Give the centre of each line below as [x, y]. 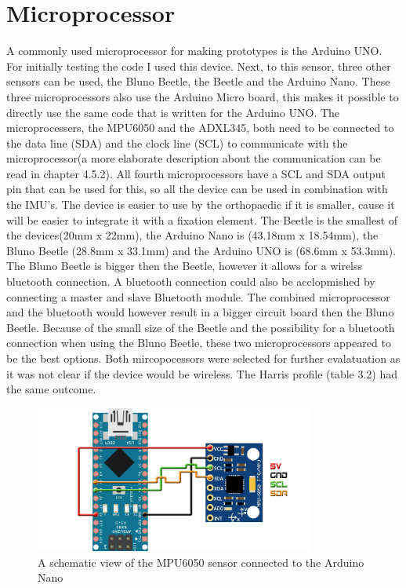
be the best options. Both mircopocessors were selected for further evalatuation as [203, 358]
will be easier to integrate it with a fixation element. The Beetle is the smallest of [202, 219]
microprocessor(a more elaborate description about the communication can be [194, 158]
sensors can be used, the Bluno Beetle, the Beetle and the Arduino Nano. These [198, 81]
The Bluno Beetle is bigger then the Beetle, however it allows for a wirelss [185, 266]
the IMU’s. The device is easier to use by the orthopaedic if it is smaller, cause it [201, 205]
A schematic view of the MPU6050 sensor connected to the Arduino [201, 562]
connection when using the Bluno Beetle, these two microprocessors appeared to [199, 343]
